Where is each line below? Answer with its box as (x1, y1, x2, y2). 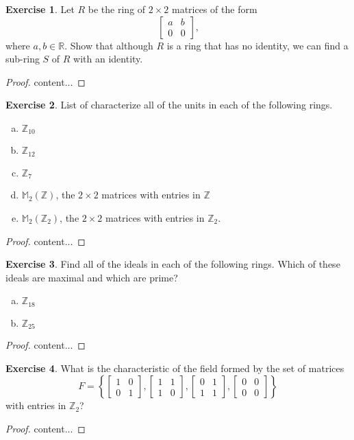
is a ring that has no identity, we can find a (166, 38, 349, 52)
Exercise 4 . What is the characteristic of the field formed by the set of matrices (5, 360, 344, 375)
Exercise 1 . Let (5, 2, 75, 16)
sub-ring (5, 51, 40, 66)
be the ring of (88, 2, 146, 16)
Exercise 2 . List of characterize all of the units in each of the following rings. (5, 97, 333, 112)
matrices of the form (171, 2, 257, 16)
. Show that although (64, 38, 153, 52)
